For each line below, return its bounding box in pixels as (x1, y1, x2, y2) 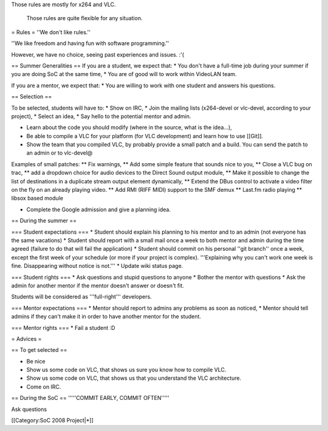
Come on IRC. (26, 383, 61, 390)
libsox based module (11, 195, 64, 202)
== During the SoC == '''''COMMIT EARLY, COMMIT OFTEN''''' (11, 394, 169, 402)
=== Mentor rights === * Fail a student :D (11, 324, 115, 331)
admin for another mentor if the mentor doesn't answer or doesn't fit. (11, 282, 185, 289)
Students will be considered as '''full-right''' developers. (11, 293, 152, 301)
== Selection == (11, 93, 52, 100)
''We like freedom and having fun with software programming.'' (11, 40, 169, 47)
